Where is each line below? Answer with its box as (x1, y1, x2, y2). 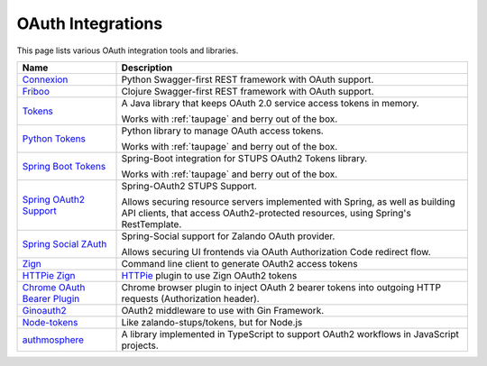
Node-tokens (22, 316, 78, 328)
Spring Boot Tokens (22, 160, 106, 172)
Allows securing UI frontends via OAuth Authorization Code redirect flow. (121, 245, 432, 258)
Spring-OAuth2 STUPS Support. (121, 179, 257, 192)
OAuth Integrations (16, 14, 163, 33)
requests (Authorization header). (121, 292, 261, 305)
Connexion (22, 73, 69, 86)
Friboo (22, 85, 50, 97)
